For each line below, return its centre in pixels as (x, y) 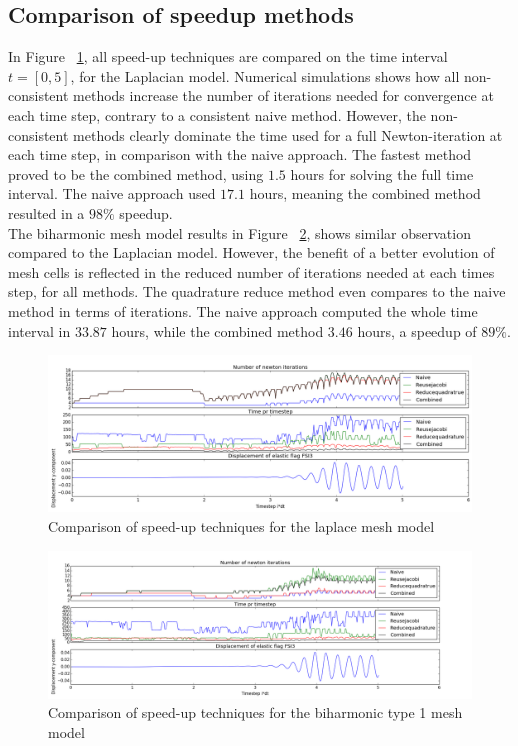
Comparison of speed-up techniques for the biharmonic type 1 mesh (255, 712)
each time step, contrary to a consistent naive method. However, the (217, 114)
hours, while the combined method (217, 330)
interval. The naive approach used (112, 193)
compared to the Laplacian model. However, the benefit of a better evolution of (251, 252)
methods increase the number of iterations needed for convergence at (283, 95)
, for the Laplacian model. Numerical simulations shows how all (265, 75)
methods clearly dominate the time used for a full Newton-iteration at (288, 134)
